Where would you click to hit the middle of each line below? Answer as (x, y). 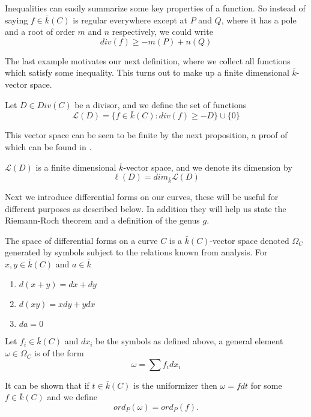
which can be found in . (48, 146)
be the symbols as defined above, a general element (189, 341)
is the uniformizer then (175, 385)
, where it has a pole (259, 20)
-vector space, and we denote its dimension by (208, 167)
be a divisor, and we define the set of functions (161, 104)
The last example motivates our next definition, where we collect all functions (148, 60)
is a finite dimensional (76, 167)
